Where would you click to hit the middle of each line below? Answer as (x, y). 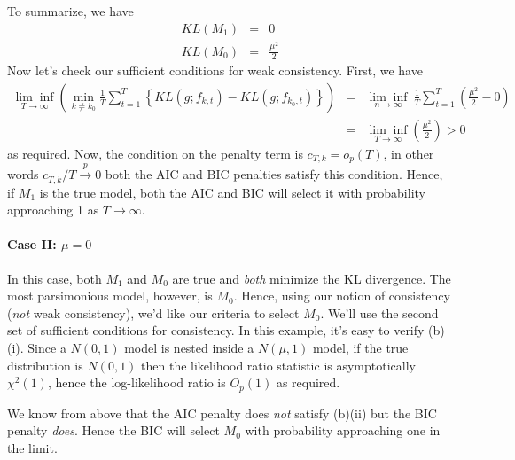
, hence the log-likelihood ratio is (137, 382)
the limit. (32, 447)
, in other (409, 153)
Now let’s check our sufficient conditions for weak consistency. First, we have (215, 70)
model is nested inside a (189, 348)
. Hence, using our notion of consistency (342, 296)
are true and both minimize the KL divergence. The (312, 278)
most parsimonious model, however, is (110, 296)
